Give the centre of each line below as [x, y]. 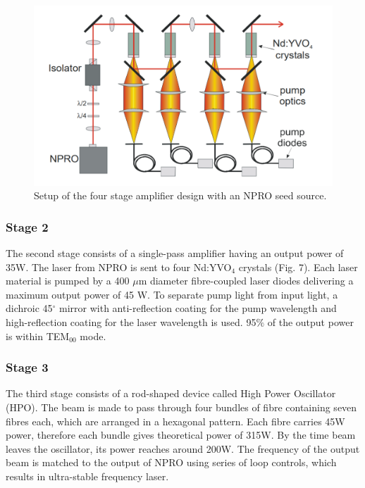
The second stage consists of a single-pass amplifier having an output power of [175, 253]
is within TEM [38, 336]
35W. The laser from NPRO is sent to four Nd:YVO [119, 267]
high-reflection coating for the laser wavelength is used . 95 [131, 322]
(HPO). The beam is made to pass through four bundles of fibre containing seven [181, 407]
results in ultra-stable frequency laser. [87, 476]
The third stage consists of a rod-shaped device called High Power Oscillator [171, 393]
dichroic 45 [29, 308]
